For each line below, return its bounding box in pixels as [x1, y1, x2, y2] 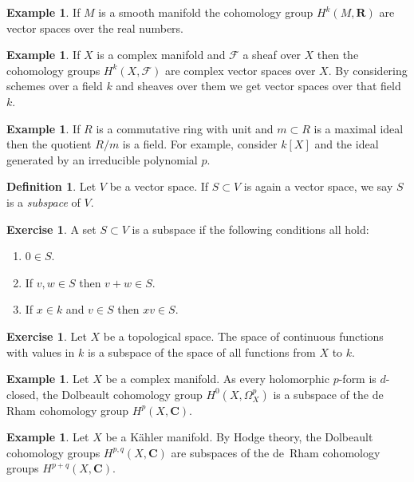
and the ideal [314, 136, 379, 152]
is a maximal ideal [313, 120, 404, 136]
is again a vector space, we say [243, 178, 393, 195]
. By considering [328, 61, 408, 78]
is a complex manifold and [97, 46, 226, 63]
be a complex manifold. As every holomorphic [105, 370, 329, 387]
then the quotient [6, 136, 92, 152]
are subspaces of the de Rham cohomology [171, 444, 380, 460]
